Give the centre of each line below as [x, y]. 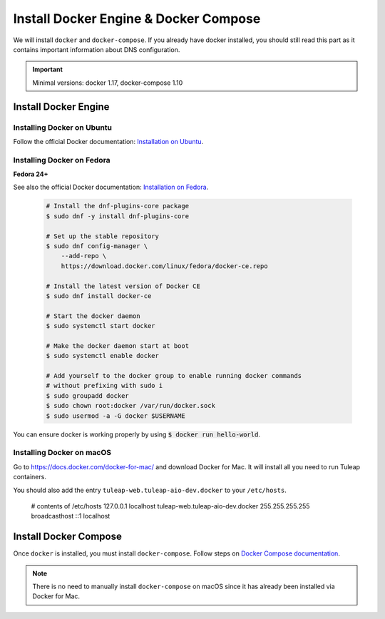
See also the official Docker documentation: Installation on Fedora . [111, 187]
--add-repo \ [84, 256]
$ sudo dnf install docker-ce [99, 296]
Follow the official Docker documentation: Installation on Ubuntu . [108, 141]
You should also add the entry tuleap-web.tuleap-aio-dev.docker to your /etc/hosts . [150, 490]
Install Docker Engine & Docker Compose [137, 19]
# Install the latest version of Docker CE [123, 286]
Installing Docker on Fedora [62, 160]
